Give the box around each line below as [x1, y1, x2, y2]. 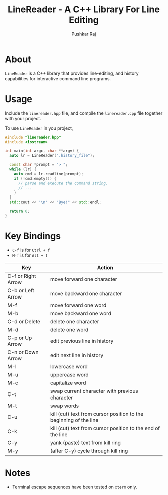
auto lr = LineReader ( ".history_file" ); [9, 153, 95, 158]
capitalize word [50, 379, 86, 386]
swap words [50, 402, 79, 409]
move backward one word [50, 310, 111, 317]
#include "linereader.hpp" [5, 135, 61, 140]
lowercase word [50, 363, 88, 370]
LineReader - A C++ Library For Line [8, 4, 160, 15]
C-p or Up [7, 334, 32, 341]
